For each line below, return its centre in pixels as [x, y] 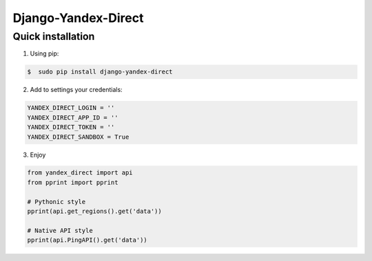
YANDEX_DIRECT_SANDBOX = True [78, 137]
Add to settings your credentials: [76, 90]
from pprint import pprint [73, 182]
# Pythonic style [56, 202]
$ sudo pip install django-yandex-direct [100, 72]
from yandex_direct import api [80, 173]
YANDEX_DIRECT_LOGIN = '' [71, 108]
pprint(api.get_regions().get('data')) [94, 212]
